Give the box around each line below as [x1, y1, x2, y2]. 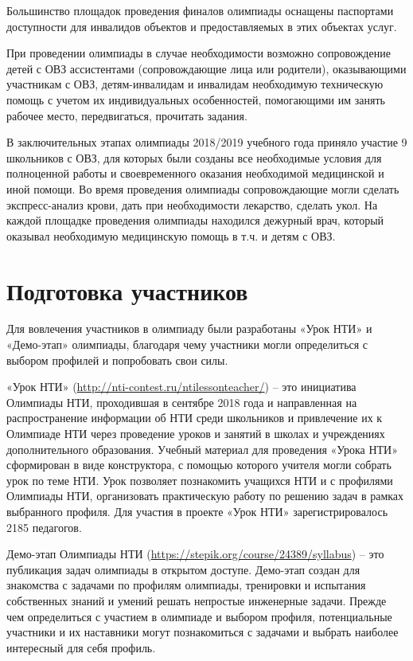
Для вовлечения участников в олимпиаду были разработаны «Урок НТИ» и [6, 320, 372, 337]
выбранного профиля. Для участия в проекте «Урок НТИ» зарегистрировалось [6, 503, 388, 519]
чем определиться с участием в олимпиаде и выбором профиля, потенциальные [6, 608, 392, 624]
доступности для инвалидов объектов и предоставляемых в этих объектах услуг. [6, 18, 397, 34]
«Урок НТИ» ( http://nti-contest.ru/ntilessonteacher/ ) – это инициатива [6, 378, 357, 395]
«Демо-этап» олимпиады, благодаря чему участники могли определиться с [6, 336, 368, 353]
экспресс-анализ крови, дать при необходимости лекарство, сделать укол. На [6, 196, 378, 213]
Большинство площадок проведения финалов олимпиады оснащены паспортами [6, 2, 394, 18]
